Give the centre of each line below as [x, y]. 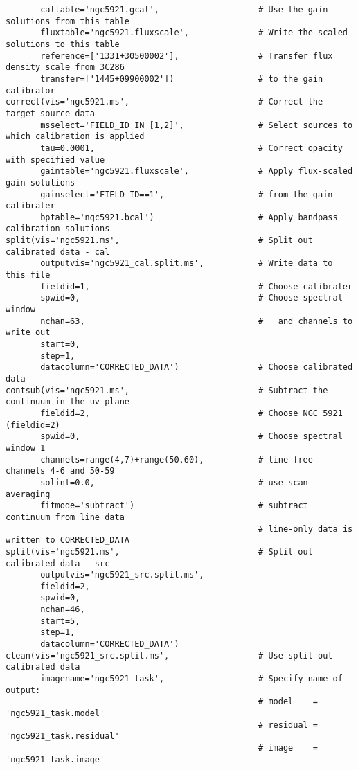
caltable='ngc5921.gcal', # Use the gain [184, 10]
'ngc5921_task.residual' [63, 736]
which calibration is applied [75, 137]
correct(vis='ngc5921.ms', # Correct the [164, 102]
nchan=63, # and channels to [197, 321]
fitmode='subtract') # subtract [174, 506]
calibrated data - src [58, 563]
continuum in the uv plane [68, 402]
